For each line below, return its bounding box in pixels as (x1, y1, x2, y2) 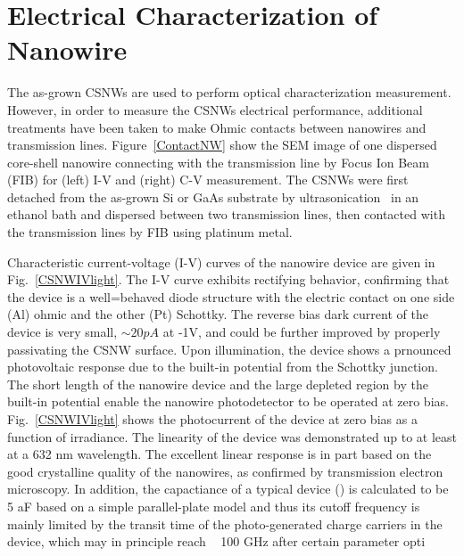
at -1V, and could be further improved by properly (162, 323, 441, 341)
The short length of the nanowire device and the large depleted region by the (7, 374, 428, 393)
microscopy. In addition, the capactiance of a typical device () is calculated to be (7, 479, 449, 498)
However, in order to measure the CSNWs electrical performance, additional (7, 100, 423, 119)
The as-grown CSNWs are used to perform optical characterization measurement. (7, 83, 452, 102)
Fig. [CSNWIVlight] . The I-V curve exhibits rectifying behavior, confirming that (7, 270, 450, 289)
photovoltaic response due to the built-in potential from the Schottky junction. (7, 357, 438, 376)
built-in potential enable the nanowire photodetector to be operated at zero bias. (7, 392, 449, 411)
